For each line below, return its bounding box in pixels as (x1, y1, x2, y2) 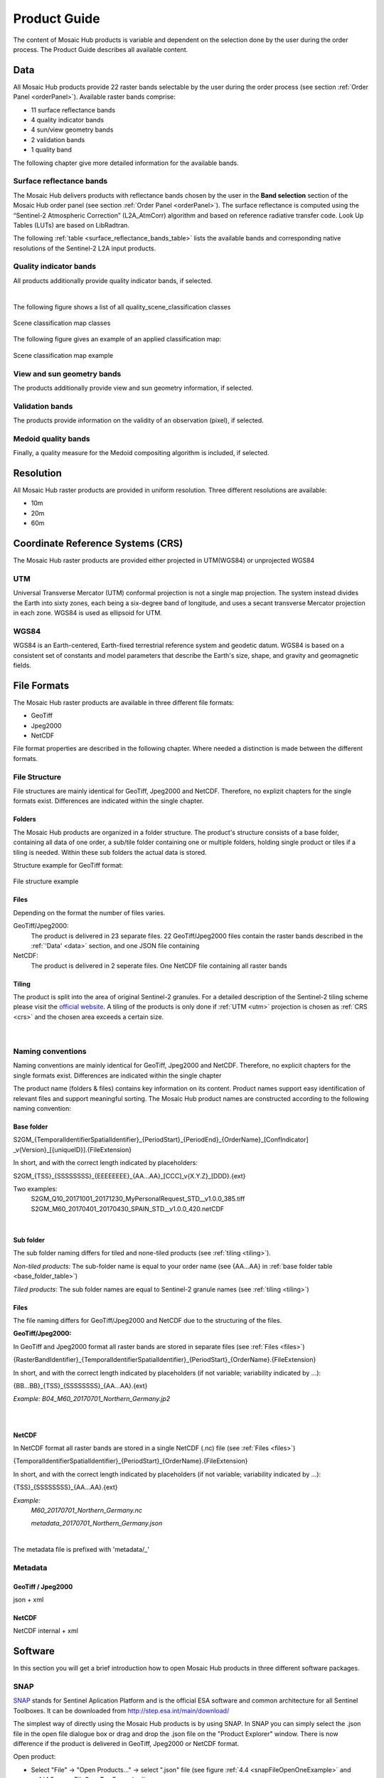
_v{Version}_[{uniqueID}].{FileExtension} (13, 1145, 132, 1154)
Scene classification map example (13, 351, 114, 359)
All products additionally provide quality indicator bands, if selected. (13, 276, 213, 284)
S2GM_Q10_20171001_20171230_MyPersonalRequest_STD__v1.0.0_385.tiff (31, 1195, 245, 1203)
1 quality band (31, 146, 73, 154)
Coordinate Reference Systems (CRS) (13, 538, 183, 550)
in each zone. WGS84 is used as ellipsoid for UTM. (13, 609, 163, 617)
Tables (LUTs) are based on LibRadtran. (13, 220, 129, 229)
